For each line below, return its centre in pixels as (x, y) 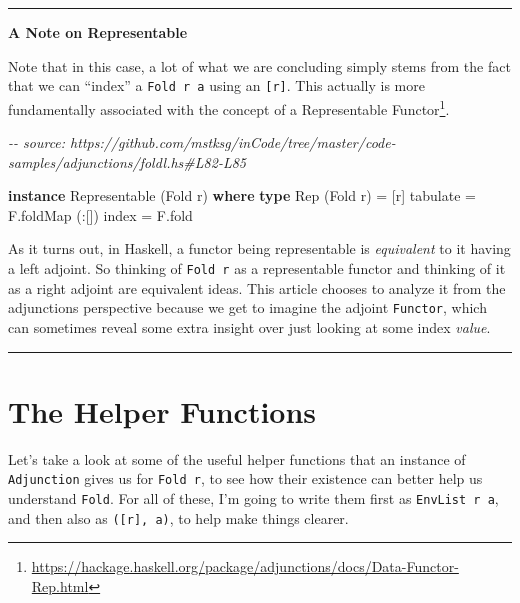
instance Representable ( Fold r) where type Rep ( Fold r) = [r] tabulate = (242, 195)
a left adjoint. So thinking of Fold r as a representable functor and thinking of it (257, 268)
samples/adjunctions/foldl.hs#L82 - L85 (127, 161)
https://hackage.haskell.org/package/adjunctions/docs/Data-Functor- (245, 566)
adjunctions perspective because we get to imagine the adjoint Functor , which (247, 307)
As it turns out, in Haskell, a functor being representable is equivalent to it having (259, 248)
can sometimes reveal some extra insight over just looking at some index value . (249, 326)
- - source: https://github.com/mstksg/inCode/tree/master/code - (202, 142)
